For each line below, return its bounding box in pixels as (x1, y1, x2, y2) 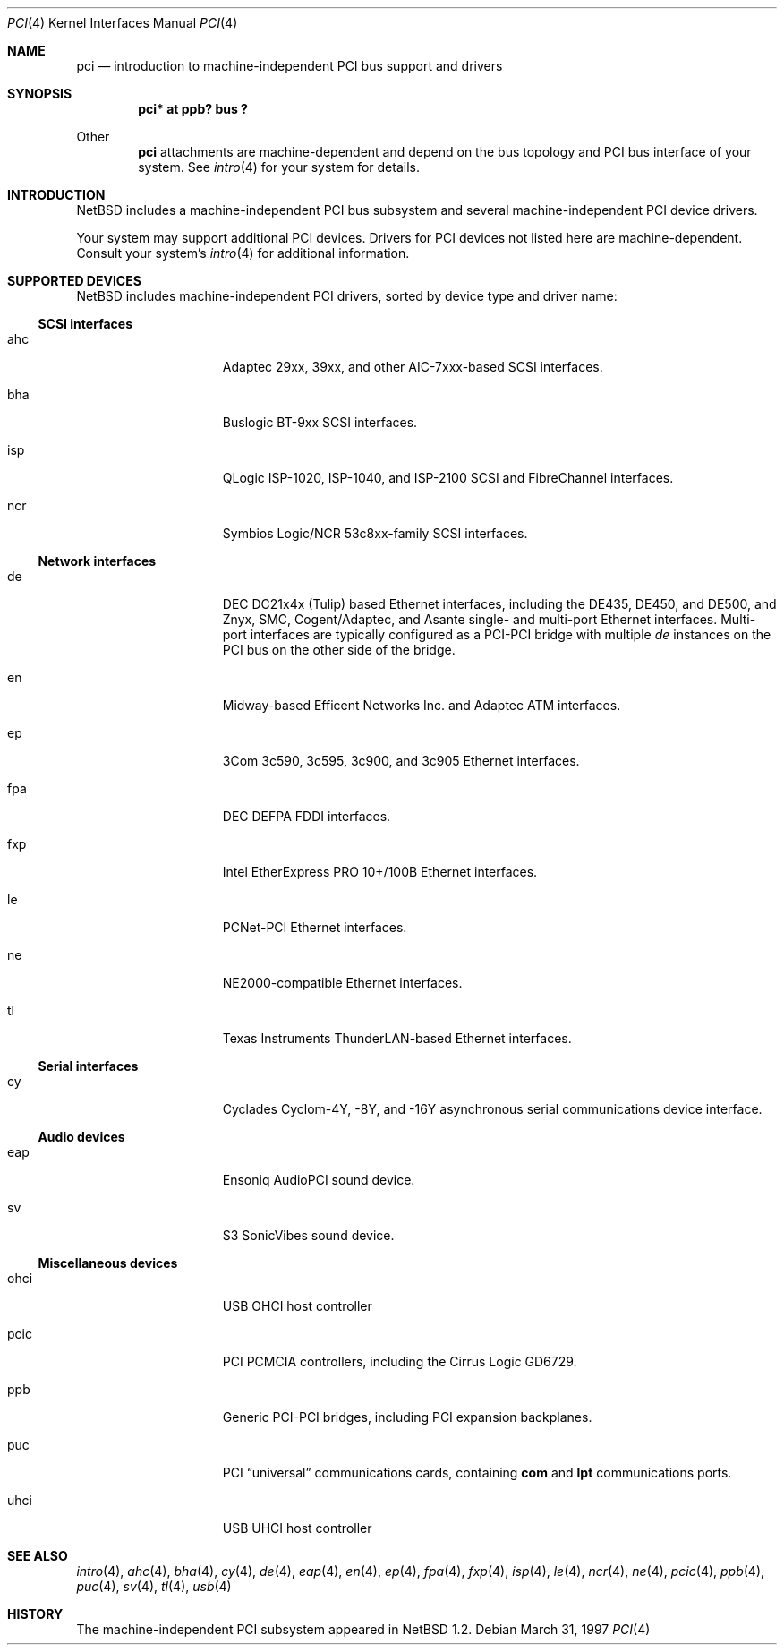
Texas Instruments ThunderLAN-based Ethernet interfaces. (222, 1031, 572, 1046)
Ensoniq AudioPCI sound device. (222, 1172, 415, 1187)
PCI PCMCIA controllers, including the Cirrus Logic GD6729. (222, 1354, 577, 1369)
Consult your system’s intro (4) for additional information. (76, 245, 410, 261)
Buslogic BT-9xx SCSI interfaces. (222, 415, 418, 430)
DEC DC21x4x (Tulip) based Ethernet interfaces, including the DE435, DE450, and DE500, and (222, 596, 777, 612)
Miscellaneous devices (38, 1255, 178, 1271)
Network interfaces (38, 553, 157, 569)
